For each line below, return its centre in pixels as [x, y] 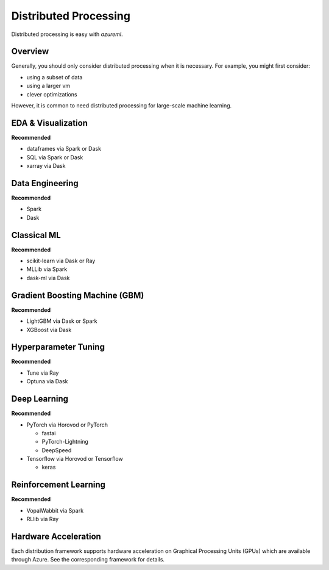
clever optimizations [52, 94]
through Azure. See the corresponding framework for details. [88, 560]
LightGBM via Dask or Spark [62, 321]
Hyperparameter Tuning [58, 347]
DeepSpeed [57, 450]
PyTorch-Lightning [65, 442]
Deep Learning [40, 399]
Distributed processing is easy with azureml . [67, 34]
